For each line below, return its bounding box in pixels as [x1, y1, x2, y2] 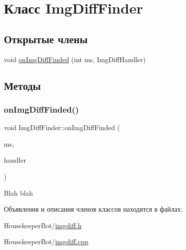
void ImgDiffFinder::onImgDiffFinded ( [4, 122, 120, 133]
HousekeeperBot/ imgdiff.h [4, 220, 82, 230]
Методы [4, 78, 41, 93]
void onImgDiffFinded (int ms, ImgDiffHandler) [4, 54, 146, 64]
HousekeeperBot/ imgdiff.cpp [4, 236, 88, 247]
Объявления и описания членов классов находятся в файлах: [4, 204, 183, 214]
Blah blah [4, 187, 33, 198]
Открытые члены [4, 31, 88, 46]
